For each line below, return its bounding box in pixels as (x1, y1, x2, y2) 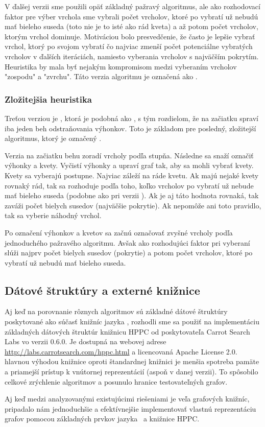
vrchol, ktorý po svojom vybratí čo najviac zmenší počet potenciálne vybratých (5, 41, 253, 52)
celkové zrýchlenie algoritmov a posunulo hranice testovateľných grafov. (5, 376, 228, 387)
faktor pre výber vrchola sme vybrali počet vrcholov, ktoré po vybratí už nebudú (5, 11, 258, 21)
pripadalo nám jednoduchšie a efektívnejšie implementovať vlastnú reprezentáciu (5, 403, 256, 414)
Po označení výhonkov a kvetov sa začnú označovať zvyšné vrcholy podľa (5, 227, 233, 238)
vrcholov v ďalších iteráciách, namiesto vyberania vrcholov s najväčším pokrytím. (5, 51, 259, 61)
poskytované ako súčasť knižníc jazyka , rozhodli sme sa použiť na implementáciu (5, 316, 259, 327)
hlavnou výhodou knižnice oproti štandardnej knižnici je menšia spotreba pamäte (5, 356, 259, 367)
